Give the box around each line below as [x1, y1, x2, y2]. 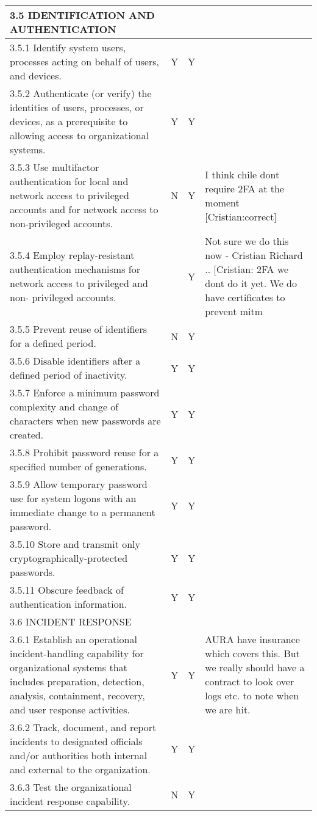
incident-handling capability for [10, 646, 144, 660]
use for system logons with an [10, 491, 137, 505]
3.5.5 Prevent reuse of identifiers [10, 322, 147, 336]
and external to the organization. [10, 762, 151, 776]
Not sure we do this [205, 234, 289, 248]
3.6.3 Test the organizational [10, 780, 132, 794]
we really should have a [205, 660, 305, 674]
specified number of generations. [10, 459, 147, 473]
